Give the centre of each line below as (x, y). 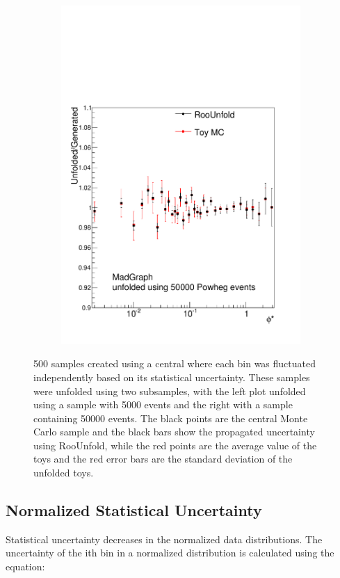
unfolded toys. (64, 473)
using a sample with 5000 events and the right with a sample (163, 404)
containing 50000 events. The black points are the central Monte (171, 418)
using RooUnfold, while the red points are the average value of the (175, 445)
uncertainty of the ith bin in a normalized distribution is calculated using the (170, 553)
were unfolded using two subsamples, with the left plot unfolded (170, 391)
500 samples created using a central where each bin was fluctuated (175, 363)
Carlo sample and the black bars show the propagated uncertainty (174, 432)
